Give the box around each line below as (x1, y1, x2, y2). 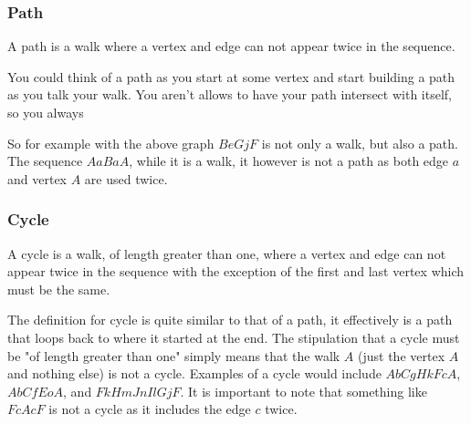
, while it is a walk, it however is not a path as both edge (129, 151, 449, 171)
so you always (7, 103, 84, 121)
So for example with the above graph (7, 133, 215, 152)
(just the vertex (358, 346, 445, 365)
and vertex (7, 169, 67, 188)
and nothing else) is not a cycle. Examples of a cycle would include (7, 364, 382, 383)
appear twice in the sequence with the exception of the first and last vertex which (7, 262, 465, 281)
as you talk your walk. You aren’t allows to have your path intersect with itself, (7, 85, 452, 104)
